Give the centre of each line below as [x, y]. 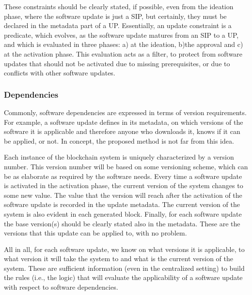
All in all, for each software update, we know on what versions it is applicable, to [124, 249]
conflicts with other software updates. [60, 73]
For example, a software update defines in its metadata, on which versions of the [124, 122]
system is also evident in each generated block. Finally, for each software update [123, 214]
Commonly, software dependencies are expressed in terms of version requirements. [125, 112]
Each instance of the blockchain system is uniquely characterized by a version [119, 157]
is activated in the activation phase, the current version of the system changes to [124, 185]
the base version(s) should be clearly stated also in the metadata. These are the [122, 223]
